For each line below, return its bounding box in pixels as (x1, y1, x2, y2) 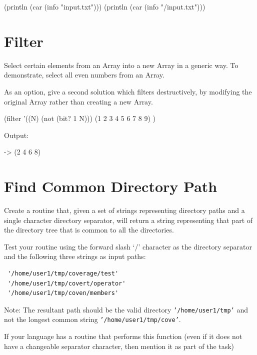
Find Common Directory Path (4, 176, 217, 196)
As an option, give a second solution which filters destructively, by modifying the (4, 86, 252, 96)
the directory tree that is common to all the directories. (4, 224, 174, 235)
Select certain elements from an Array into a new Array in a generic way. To (4, 59, 238, 70)
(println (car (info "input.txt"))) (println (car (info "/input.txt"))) (4, 1, 205, 11)
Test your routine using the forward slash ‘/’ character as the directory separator (4, 241, 252, 251)
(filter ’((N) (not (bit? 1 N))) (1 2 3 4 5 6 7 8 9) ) (4, 113, 155, 123)
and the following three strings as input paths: (4, 251, 146, 261)
